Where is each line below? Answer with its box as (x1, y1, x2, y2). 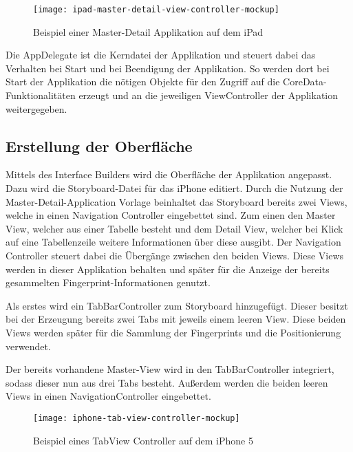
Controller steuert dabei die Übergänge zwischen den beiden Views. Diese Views (6, 248, 344, 262)
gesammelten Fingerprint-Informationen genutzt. (6, 275, 211, 290)
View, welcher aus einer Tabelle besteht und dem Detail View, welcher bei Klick (6, 221, 343, 235)
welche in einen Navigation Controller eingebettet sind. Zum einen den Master (6, 208, 336, 222)
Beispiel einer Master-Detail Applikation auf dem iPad (33, 24, 264, 39)
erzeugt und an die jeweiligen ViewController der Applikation (78, 88, 339, 103)
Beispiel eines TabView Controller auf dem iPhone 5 (33, 433, 253, 447)
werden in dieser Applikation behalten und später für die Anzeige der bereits (6, 261, 330, 276)
